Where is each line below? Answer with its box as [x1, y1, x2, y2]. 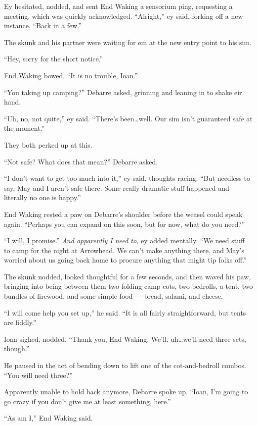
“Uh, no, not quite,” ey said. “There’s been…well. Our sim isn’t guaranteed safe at [4, 113, 253, 123]
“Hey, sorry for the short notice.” [4, 53, 103, 64]
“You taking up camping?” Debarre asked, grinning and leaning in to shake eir [4, 87, 242, 97]
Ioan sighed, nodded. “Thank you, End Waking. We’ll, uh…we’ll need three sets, [4, 333, 246, 344]
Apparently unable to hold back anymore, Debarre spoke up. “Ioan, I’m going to [4, 386, 248, 397]
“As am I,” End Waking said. [4, 413, 93, 423]
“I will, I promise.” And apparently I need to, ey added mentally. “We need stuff [4, 235, 245, 246]
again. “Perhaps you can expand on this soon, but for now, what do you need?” [4, 218, 245, 229]
